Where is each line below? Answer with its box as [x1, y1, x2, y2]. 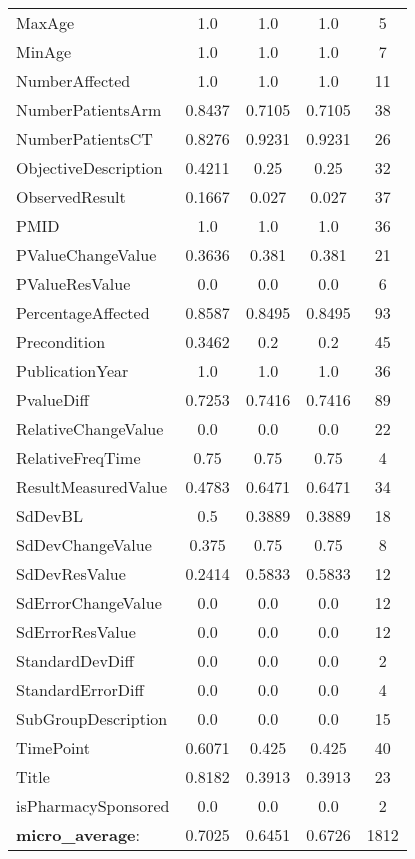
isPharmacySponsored [16, 794, 170, 817]
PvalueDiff [16, 388, 89, 411]
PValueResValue [16, 272, 131, 295]
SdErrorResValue [16, 620, 136, 643]
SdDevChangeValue [16, 533, 152, 556]
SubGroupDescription [16, 707, 168, 730]
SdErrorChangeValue [16, 591, 162, 614]
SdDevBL [16, 504, 83, 527]
